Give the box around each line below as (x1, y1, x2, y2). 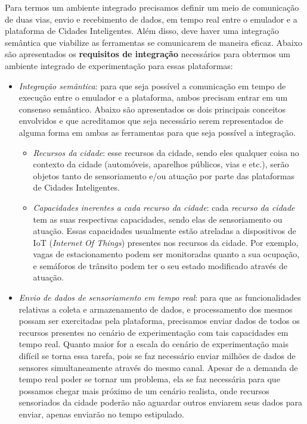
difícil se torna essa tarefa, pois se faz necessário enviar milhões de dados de (18, 350, 296, 362)
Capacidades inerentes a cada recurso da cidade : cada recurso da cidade (33, 201, 295, 213)
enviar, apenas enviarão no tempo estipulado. (18, 408, 184, 420)
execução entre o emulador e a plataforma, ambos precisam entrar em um (18, 91, 288, 104)
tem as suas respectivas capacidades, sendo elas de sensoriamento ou (33, 213, 283, 225)
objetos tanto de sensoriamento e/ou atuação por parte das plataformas (33, 169, 295, 182)
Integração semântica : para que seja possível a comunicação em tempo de (18, 79, 286, 92)
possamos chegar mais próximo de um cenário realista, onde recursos (18, 384, 269, 397)
